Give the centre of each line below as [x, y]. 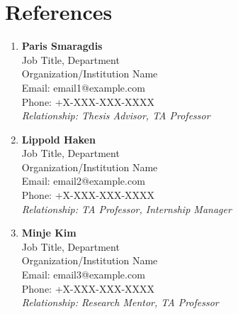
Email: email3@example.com [83, 275]
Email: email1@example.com [83, 87]
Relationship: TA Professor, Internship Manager [126, 209]
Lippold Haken [58, 139]
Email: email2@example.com [83, 181]
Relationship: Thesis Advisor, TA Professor [116, 115]
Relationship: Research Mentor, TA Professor [120, 302]
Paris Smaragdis [62, 46]
